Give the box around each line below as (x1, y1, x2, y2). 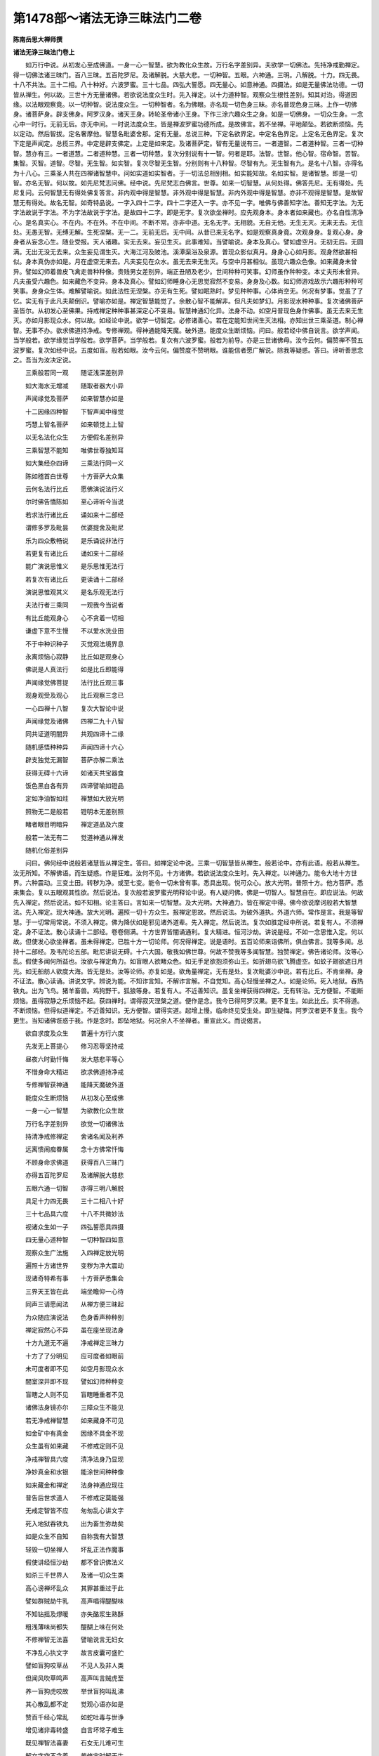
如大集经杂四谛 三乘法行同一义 (25, 459, 124, 467)
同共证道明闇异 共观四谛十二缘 (25, 730, 124, 738)
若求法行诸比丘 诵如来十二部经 (25, 510, 124, 519)
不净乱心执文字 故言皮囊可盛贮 (25, 1648, 124, 1657)
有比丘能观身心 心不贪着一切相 (25, 613, 124, 622)
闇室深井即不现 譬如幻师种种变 (25, 1377, 124, 1386)
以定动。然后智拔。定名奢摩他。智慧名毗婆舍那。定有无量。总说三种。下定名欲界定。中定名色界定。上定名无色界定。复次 (13, 130, 364, 138)
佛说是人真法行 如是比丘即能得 (25, 665, 124, 674)
